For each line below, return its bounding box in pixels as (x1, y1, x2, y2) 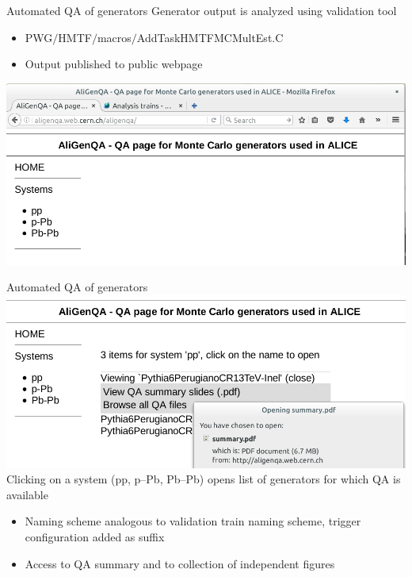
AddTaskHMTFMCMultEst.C (136, 29, 284, 45)
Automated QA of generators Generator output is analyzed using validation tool (6, 2, 397, 18)
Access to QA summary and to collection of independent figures (25, 555, 335, 571)
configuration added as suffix (25, 528, 165, 544)
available (6, 486, 48, 502)
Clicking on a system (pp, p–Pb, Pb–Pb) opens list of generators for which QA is (6, 471, 401, 487)
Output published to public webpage (25, 56, 203, 72)
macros (97, 29, 132, 45)
